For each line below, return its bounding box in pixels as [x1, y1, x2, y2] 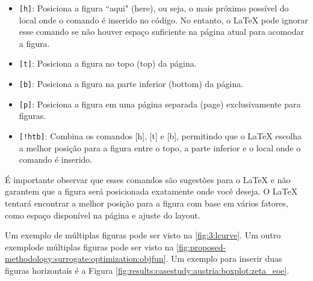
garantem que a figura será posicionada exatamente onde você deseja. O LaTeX [5, 185, 298, 198]
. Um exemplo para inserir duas [166, 252, 282, 265]
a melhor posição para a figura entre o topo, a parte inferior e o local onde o [19, 141, 301, 154]
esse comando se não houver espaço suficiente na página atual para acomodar [19, 25, 305, 38]
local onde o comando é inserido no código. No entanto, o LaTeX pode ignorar [19, 13, 308, 26]
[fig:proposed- [176, 240, 226, 253]
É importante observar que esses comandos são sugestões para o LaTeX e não [5, 173, 291, 186]
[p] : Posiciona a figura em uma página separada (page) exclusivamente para [19, 97, 301, 110]
